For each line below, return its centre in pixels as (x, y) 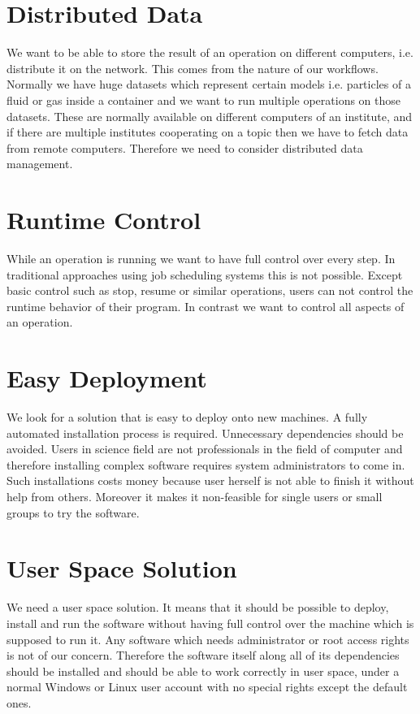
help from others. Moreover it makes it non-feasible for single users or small (195, 497)
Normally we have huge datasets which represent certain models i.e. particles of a (209, 84)
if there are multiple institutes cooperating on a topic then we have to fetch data (208, 132)
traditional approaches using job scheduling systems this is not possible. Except (205, 274)
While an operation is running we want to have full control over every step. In (201, 258)
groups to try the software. (73, 512)
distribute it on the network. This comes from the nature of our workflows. (193, 68)
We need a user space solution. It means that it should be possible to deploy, (198, 607)
